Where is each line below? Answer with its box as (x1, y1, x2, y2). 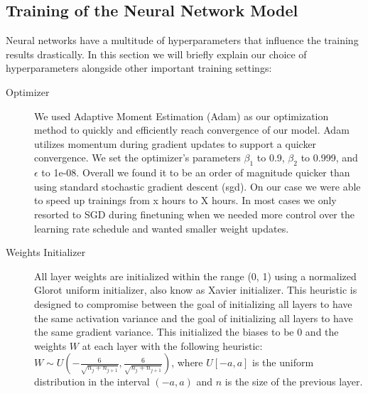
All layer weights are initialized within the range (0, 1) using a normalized (34, 268, 357, 283)
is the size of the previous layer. (224, 374, 363, 389)
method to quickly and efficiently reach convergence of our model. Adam (34, 122, 350, 137)
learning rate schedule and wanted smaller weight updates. (34, 220, 289, 235)
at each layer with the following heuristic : (82, 338, 263, 353)
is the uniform (252, 355, 314, 370)
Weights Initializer (6, 245, 86, 260)
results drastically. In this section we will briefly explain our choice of (6, 46, 307, 61)
